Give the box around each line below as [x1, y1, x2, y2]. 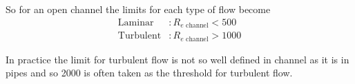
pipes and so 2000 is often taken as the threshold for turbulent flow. [6, 65, 293, 80]
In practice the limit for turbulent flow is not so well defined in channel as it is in [6, 52, 349, 66]
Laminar [117, 17, 154, 28]
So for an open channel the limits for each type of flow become [6, 2, 271, 16]
